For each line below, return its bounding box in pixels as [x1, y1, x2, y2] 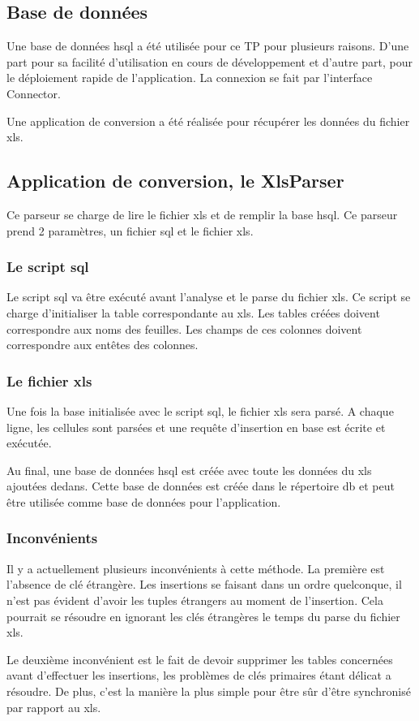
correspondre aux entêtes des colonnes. [6, 336, 199, 353]
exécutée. [6, 434, 52, 451]
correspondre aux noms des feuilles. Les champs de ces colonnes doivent [6, 320, 362, 337]
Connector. [6, 84, 61, 101]
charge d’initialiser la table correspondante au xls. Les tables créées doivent [6, 304, 380, 321]
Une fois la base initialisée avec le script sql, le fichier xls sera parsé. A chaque [6, 402, 394, 419]
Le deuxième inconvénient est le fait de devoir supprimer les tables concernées [6, 650, 393, 667]
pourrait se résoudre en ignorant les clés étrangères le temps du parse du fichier [6, 607, 400, 624]
